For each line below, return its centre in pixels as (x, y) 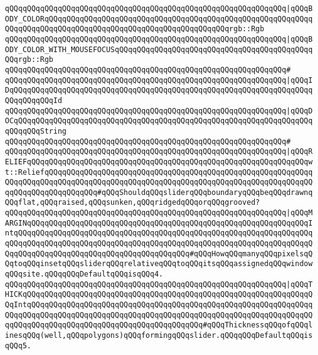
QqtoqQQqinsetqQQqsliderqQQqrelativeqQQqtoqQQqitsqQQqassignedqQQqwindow (159, 264)
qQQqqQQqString (36, 131)
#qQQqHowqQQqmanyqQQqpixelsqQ (251, 254)
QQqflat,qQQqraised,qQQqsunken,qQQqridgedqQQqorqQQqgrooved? (133, 203)
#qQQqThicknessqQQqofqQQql (258, 325)
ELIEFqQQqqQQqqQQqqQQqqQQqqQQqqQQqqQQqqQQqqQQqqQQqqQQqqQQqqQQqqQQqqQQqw (159, 162)
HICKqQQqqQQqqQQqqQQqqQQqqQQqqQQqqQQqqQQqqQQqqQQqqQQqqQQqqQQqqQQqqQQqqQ (159, 295)
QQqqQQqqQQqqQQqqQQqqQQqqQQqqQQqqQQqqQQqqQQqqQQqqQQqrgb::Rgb (135, 29)
